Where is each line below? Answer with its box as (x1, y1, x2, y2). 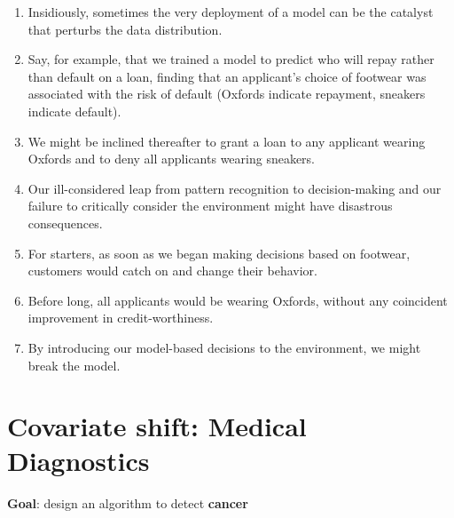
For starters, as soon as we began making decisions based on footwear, (27, 243, 411, 262)
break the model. (27, 355, 121, 374)
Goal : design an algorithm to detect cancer (7, 494, 248, 513)
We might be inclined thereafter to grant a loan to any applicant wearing (27, 131, 426, 150)
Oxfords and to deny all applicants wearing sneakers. (27, 149, 316, 168)
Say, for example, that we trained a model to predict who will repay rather (27, 50, 434, 68)
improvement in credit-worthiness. (27, 308, 214, 327)
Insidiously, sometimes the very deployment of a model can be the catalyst (27, 3, 434, 20)
